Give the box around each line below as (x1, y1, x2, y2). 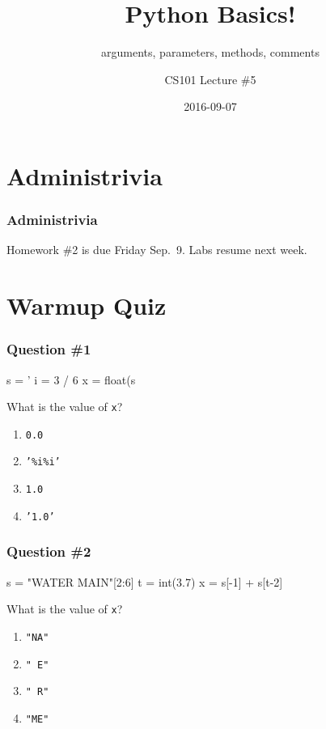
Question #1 (6, 339, 91, 359)
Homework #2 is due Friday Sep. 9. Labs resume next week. (6, 241, 307, 258)
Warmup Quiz (6, 289, 167, 322)
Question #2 (6, 541, 91, 562)
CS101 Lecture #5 (164, 70, 256, 87)
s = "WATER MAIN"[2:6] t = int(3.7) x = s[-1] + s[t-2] (6, 573, 283, 590)
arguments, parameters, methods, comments (101, 44, 320, 61)
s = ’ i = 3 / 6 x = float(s (6, 371, 136, 388)
